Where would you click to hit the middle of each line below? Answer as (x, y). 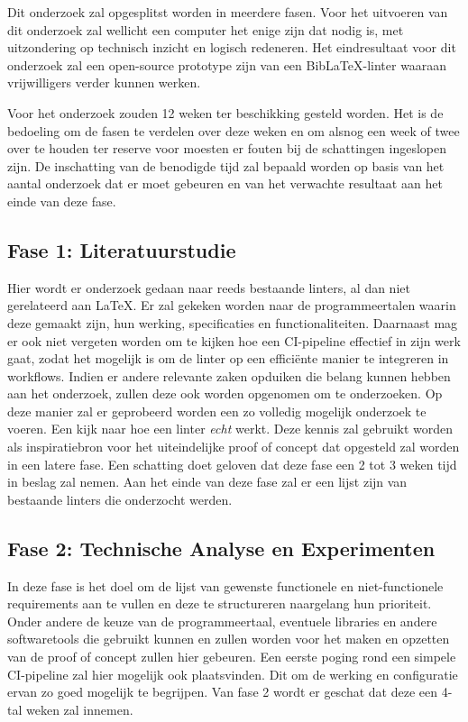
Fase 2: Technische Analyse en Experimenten (221, 548)
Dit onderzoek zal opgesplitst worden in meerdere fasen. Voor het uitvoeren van (228, 12)
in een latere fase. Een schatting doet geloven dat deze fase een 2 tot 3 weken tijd (232, 464)
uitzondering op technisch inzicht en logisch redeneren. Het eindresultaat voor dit (232, 47)
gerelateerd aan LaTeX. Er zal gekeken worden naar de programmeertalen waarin (232, 305)
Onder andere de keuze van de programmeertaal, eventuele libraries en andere (222, 621)
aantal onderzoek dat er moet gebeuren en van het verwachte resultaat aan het (225, 183)
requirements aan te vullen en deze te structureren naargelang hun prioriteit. (220, 603)
